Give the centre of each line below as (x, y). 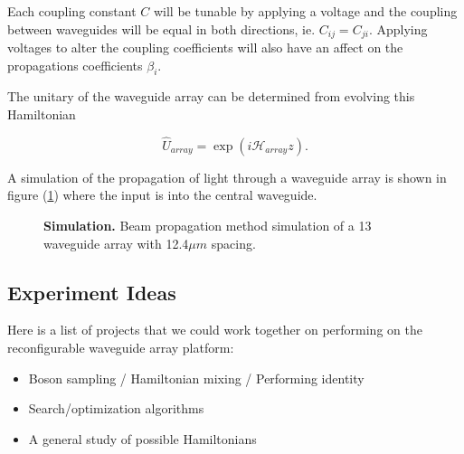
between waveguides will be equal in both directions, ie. (161, 28)
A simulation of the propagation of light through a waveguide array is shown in (227, 177)
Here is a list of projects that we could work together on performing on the (215, 330)
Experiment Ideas (92, 292)
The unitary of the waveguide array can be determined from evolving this (211, 96)
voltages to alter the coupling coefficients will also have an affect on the (205, 47)
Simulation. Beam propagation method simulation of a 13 (208, 226)
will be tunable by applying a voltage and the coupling (305, 11)
